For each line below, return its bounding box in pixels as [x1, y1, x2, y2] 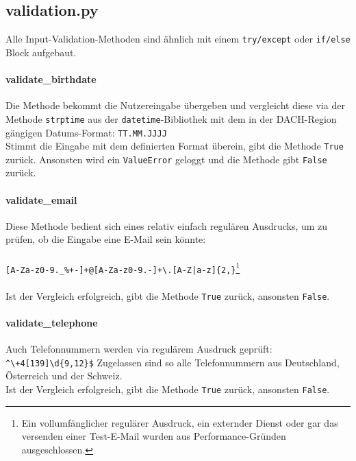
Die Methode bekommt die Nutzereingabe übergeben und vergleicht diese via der [5, 98, 345, 113]
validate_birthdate [5, 72, 97, 86]
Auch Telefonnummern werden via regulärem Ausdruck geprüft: [5, 342, 272, 355]
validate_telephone [5, 315, 98, 329]
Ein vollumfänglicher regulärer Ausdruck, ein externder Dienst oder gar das [21, 415, 338, 429]
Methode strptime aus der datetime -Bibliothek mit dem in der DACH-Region [5, 111, 337, 126]
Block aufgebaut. [5, 45, 77, 59]
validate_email [5, 192, 77, 206]
